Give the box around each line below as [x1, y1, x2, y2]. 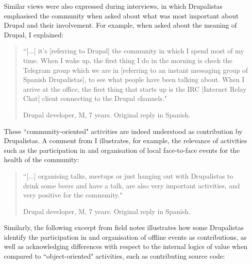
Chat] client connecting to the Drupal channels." [23, 93, 167, 103]
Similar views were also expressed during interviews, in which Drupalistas [4, 1, 223, 11]
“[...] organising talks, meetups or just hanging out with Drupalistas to [23, 170, 234, 181]
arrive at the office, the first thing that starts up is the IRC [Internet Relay [23, 83, 247, 94]
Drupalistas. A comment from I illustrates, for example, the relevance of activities [4, 135, 247, 146]
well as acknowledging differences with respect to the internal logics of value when [4, 241, 248, 251]
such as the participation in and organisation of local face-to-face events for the [4, 145, 240, 155]
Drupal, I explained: [4, 29, 64, 39]
